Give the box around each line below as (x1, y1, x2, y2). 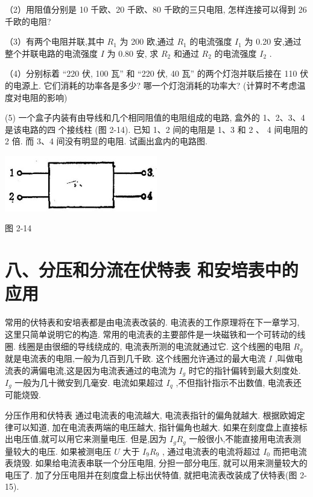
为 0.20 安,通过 (244, 35, 302, 48)
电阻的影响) (21, 91, 68, 103)
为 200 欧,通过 (119, 35, 174, 48)
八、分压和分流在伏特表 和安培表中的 (5, 257, 299, 282)
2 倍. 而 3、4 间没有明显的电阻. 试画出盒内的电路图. (5, 135, 207, 147)
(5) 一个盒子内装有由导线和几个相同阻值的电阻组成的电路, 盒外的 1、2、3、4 (5, 111, 305, 124)
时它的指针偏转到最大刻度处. (188, 364, 301, 376)
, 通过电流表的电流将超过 (162, 444, 261, 457)
